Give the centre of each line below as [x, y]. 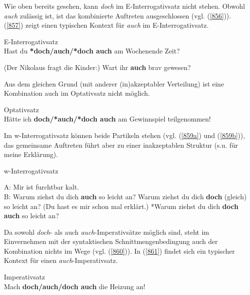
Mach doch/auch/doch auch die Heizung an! [75, 286]
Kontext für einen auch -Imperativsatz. [61, 260]
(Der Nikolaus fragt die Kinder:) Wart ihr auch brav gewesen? [98, 67]
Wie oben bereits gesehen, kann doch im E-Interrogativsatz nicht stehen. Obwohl [125, 6]
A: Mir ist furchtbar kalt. [42, 187]
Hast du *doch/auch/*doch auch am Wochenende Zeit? [92, 51]
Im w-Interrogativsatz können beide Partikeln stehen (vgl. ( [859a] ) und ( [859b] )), [125, 135]
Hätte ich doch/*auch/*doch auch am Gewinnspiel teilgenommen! [107, 119]
